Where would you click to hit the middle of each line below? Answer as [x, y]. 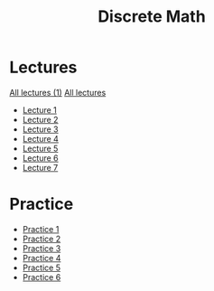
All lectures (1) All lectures [58, 92]
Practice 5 [42, 268]
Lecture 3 [40, 129]
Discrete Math [152, 17]
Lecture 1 [39, 109]
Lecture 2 [40, 119]
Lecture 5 [40, 148]
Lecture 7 [40, 167]
